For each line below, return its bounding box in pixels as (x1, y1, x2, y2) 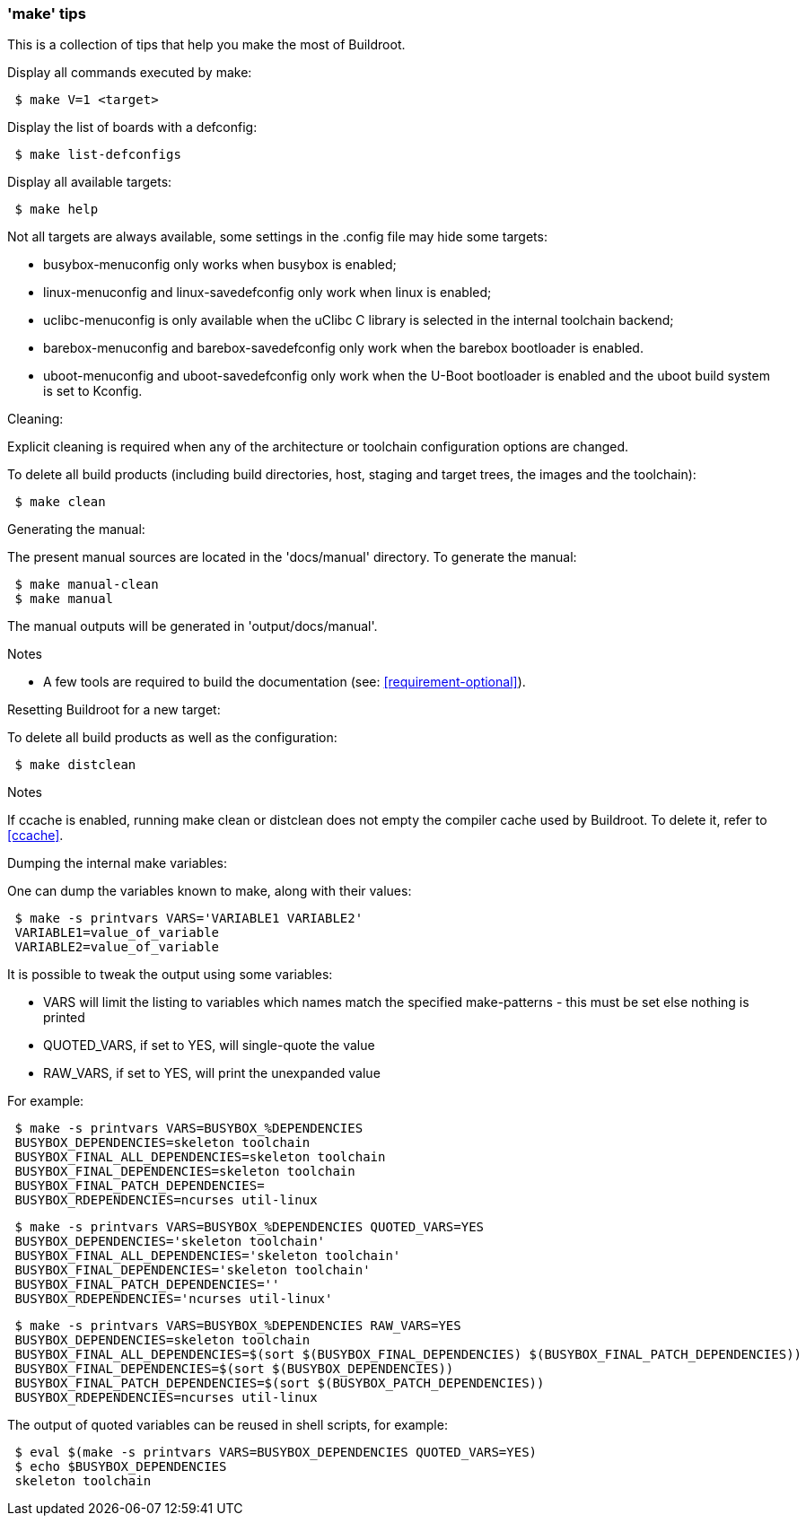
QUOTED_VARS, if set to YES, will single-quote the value (43, 1037, 375, 1054)
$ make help (14, 202, 99, 217)
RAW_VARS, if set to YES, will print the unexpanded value (43, 1065, 381, 1081)
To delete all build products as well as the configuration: (7, 730, 337, 746)
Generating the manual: (7, 521, 145, 538)
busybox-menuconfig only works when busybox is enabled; (43, 257, 397, 273)
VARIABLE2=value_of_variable (14, 940, 220, 955)
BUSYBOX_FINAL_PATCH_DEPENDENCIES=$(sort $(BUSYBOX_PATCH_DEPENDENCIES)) (14, 1376, 545, 1391)
